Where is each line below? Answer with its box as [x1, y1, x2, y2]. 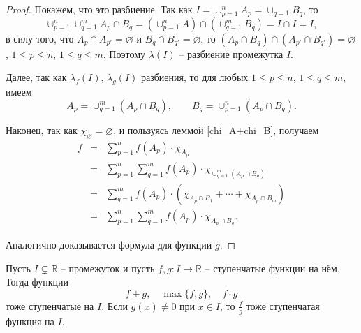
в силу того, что [6, 31, 74, 45]
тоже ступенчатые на [6, 298, 94, 313]
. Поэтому [103, 46, 146, 61]
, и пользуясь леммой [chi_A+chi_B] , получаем [113, 122, 319, 137]
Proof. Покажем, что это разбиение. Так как [6, 2, 193, 16]
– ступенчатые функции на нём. [205, 260, 340, 275]
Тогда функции [6, 274, 69, 289]
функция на [6, 313, 54, 328]
